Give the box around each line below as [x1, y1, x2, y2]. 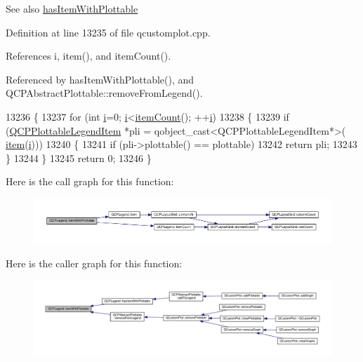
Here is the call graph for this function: [6, 174, 174, 189]
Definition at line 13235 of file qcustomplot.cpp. [6, 25, 211, 39]
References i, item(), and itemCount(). [6, 48, 171, 63]
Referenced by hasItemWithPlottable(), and [6, 72, 194, 86]
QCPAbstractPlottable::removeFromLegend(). [6, 86, 203, 100]
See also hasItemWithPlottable [6, 1, 138, 15]
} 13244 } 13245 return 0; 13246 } [6, 150, 152, 165]
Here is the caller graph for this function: [6, 255, 183, 270]
